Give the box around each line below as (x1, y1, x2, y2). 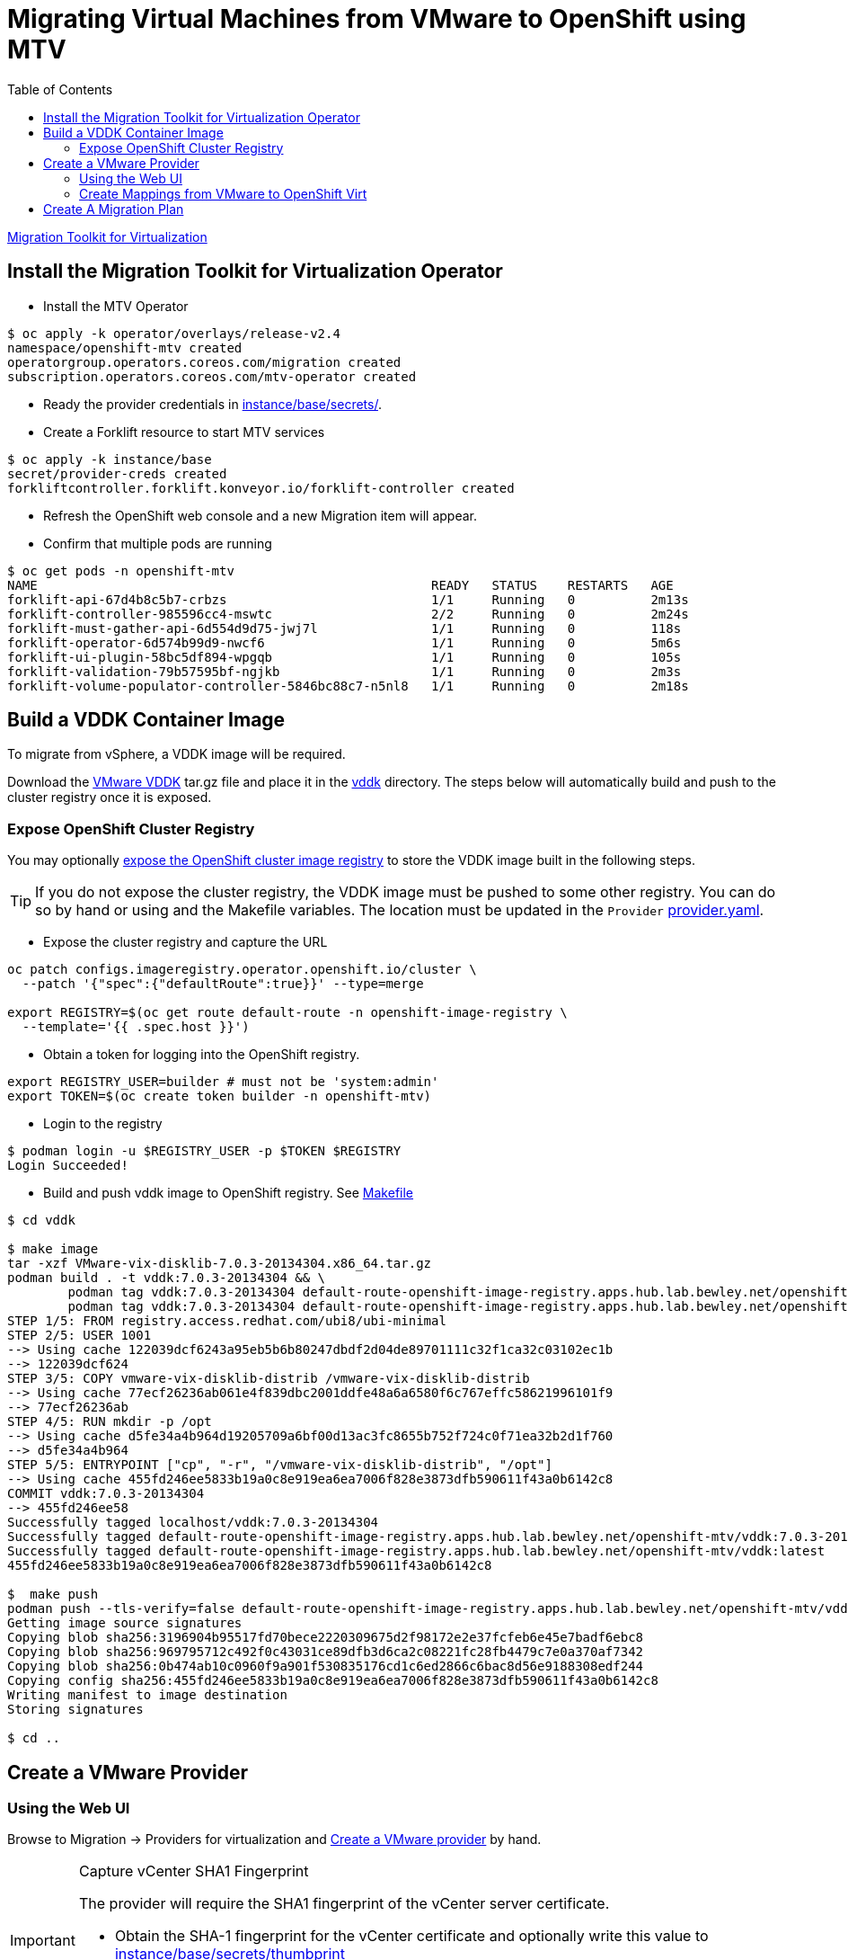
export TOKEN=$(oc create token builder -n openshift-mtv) (7, 1089, 432, 1104)
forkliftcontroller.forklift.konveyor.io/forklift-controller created (7, 480, 515, 495)
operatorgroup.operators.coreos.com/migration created (7, 354, 402, 370)
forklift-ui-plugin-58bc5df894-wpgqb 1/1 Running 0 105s (7, 649, 682, 664)
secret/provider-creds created (7, 466, 227, 481)
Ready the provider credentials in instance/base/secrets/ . (43, 396, 382, 412)
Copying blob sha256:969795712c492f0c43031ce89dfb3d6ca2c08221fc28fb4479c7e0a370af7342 (7, 1644, 644, 1660)
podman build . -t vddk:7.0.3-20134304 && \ (7, 1270, 326, 1286)
